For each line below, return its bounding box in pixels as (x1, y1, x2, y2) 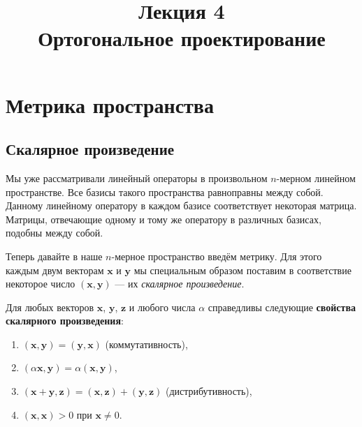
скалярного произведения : (6, 313, 124, 328)
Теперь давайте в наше (6, 248, 103, 263)
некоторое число (6, 276, 75, 291)
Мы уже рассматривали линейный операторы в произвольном (6, 170, 268, 185)
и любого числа (129, 299, 196, 314)
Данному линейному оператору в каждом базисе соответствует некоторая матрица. (6, 198, 357, 213)
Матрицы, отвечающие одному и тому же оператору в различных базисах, (6, 211, 321, 226)
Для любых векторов (6, 299, 94, 314)
